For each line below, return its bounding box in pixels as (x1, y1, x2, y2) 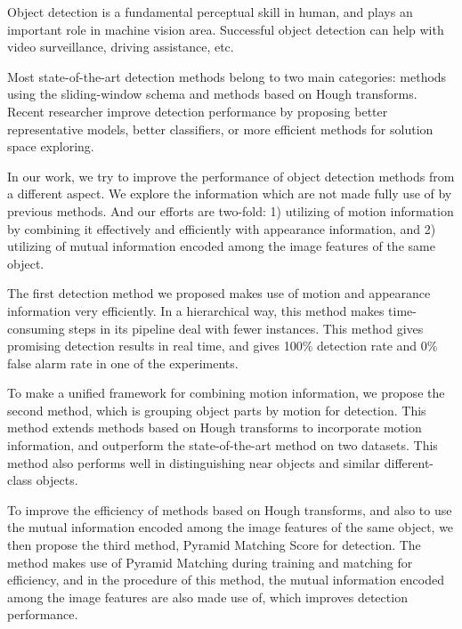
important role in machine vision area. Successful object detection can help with (7, 20, 444, 38)
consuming (7, 319, 65, 337)
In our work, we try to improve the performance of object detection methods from (7, 166, 455, 185)
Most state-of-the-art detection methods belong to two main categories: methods (7, 67, 447, 85)
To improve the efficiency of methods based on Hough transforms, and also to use (7, 500, 452, 519)
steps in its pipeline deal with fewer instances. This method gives (69, 319, 424, 337)
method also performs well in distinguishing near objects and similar (7, 453, 381, 472)
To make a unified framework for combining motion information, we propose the (7, 383, 445, 402)
